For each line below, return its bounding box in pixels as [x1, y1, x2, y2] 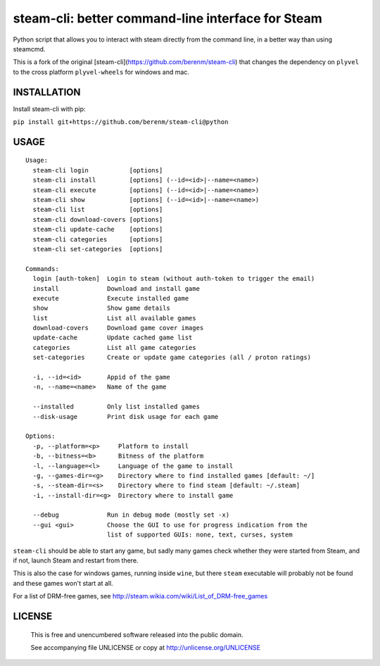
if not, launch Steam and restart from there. [13, 556, 139, 565]
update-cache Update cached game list [32, 334, 193, 341]
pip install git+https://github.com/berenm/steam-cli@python [13, 118, 229, 126]
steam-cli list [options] [32, 206, 163, 214]
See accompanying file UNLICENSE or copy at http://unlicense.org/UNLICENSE [30, 643, 260, 652]
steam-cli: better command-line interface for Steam [13, 11, 323, 26]
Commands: [25, 265, 59, 272]
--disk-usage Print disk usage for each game [32, 413, 219, 420]
